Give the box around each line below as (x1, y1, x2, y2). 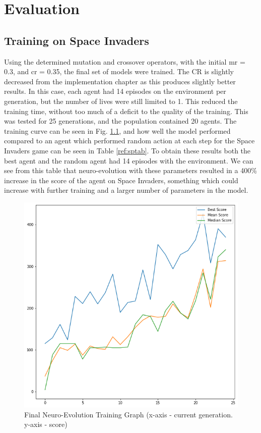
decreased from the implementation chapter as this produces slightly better (4, 76, 236, 86)
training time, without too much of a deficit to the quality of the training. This (4, 105, 248, 116)
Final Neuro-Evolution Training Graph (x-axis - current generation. (24, 409, 233, 419)
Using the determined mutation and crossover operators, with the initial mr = (4, 56, 245, 67)
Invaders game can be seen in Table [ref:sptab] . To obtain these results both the (4, 145, 251, 155)
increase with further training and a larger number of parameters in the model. (4, 185, 248, 195)
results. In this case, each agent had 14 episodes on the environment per (4, 86, 226, 96)
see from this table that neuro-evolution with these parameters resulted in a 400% (4, 165, 257, 176)
